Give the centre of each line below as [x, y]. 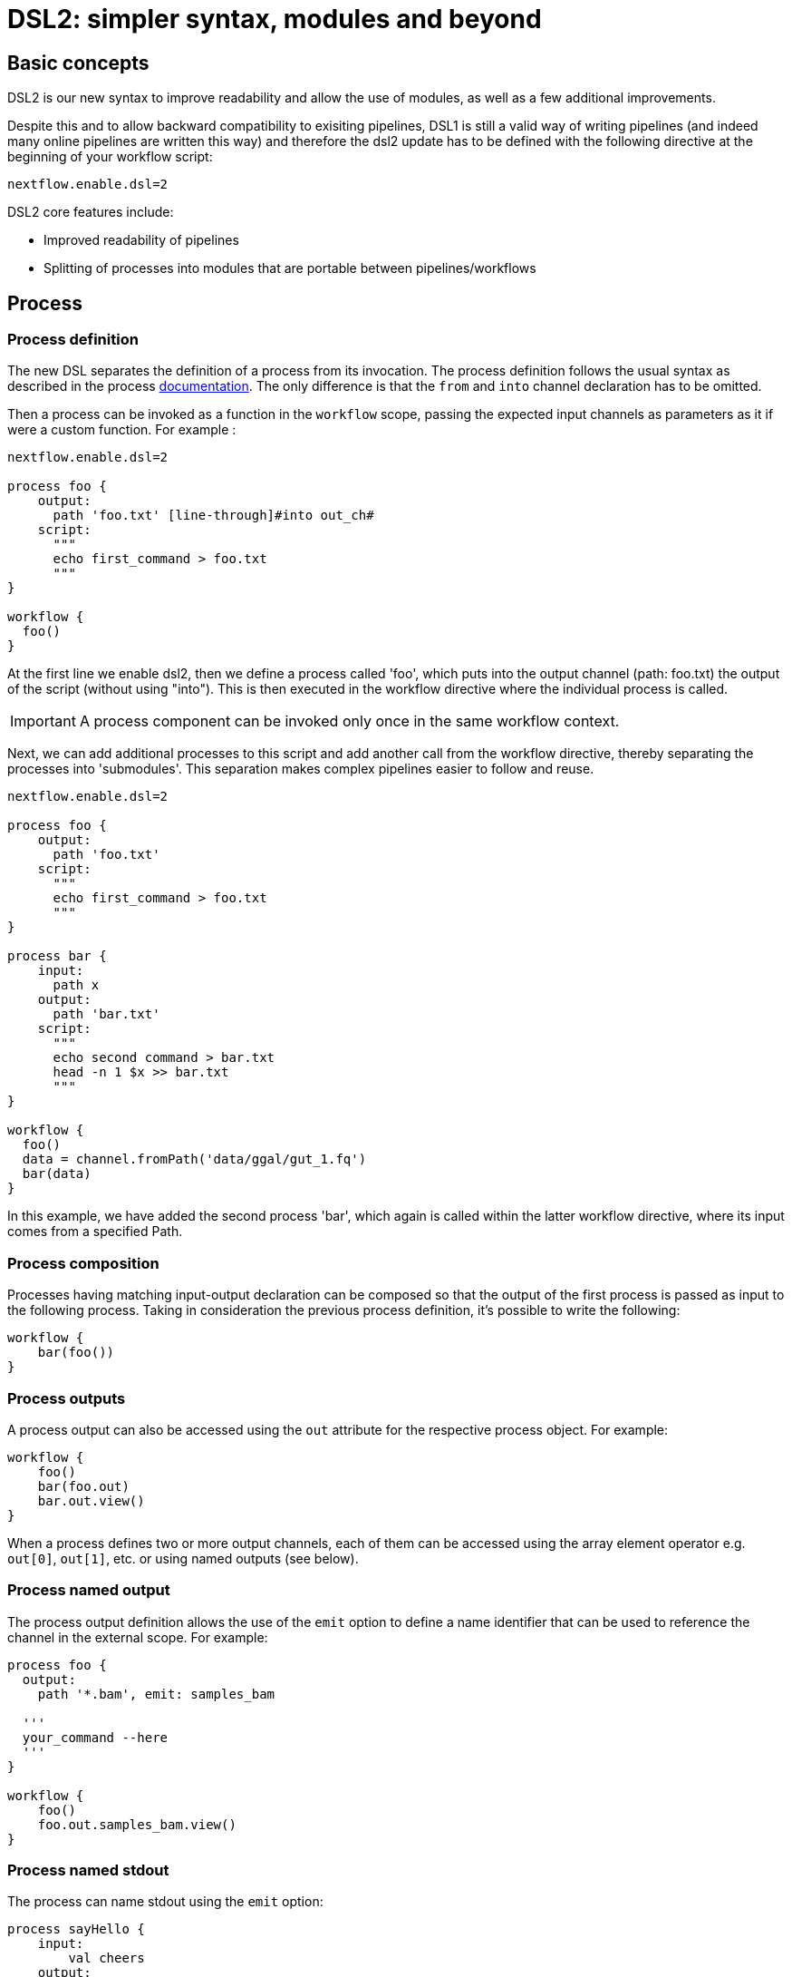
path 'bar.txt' [106, 1014]
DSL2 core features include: [91, 212]
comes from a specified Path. [95, 1232]
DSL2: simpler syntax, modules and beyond [275, 19]
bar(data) [57, 1174]
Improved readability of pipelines [141, 240]
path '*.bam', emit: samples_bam [156, 1694]
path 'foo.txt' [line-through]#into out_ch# [213, 516]
